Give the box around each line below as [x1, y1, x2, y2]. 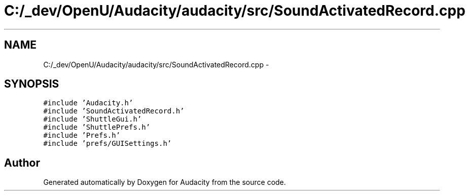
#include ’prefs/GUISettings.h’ [43, 139, 172, 148]
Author [4, 156, 40, 169]
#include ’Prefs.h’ [43, 131, 121, 140]
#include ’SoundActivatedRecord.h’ [43, 107, 185, 115]
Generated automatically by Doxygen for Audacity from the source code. [43, 178, 286, 187]
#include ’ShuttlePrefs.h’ [43, 123, 151, 132]
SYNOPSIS [4, 77, 59, 91]
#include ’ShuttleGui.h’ [43, 115, 142, 124]
